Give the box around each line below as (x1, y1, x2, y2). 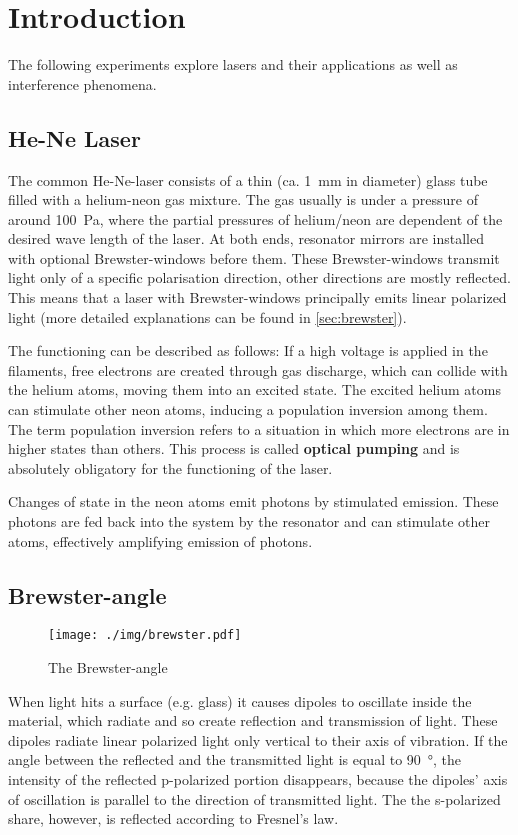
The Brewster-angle (48, 657, 168, 678)
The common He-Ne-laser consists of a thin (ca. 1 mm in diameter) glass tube (8, 169, 488, 190)
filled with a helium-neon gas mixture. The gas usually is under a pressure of (8, 189, 479, 210)
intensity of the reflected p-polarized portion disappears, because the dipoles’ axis (8, 769, 508, 790)
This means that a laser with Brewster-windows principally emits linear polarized (8, 287, 507, 308)
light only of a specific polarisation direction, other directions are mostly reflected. (8, 267, 512, 288)
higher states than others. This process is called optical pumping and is (8, 438, 460, 459)
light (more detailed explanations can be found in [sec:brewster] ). (8, 306, 407, 327)
